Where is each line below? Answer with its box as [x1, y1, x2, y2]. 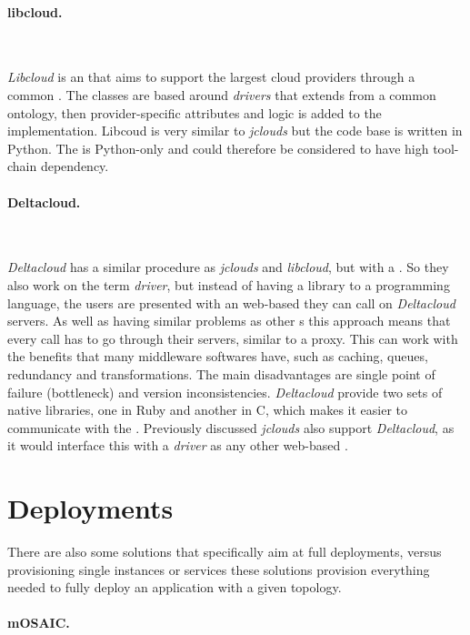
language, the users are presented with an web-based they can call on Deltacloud [7, 293, 455, 312]
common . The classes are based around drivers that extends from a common [7, 85, 436, 104]
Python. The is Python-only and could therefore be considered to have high [7, 138, 429, 157]
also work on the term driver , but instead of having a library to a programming [7, 275, 450, 294]
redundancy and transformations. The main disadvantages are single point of [7, 364, 435, 383]
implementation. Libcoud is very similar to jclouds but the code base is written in [7, 121, 463, 140]
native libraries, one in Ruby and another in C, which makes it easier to [7, 400, 408, 419]
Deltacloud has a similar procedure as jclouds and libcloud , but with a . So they [7, 257, 449, 277]
